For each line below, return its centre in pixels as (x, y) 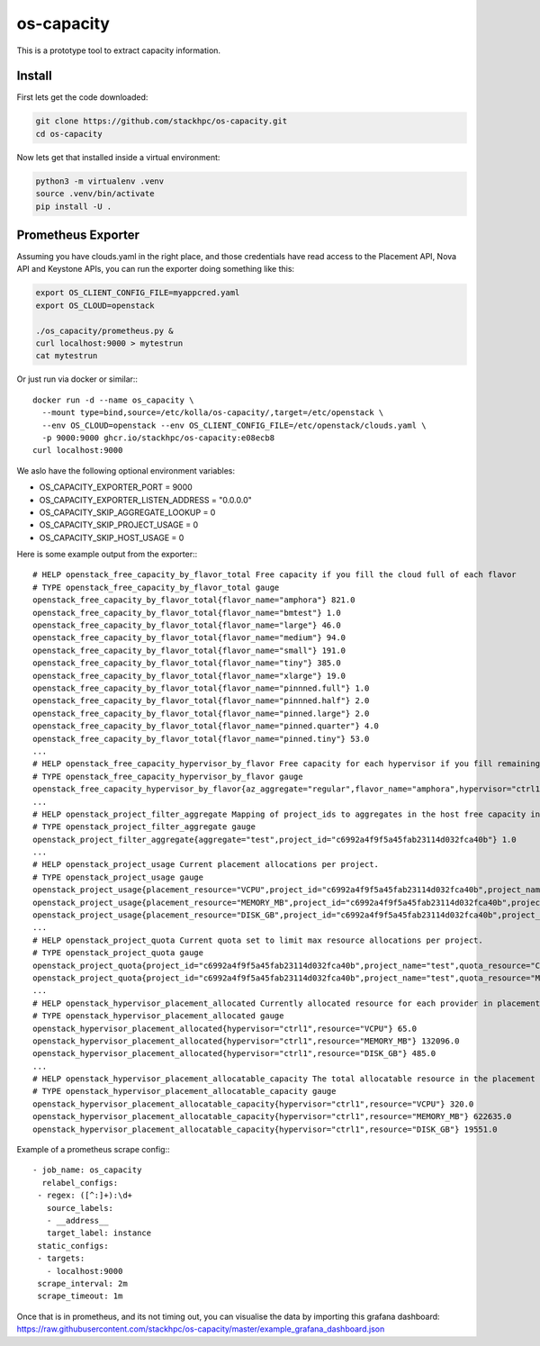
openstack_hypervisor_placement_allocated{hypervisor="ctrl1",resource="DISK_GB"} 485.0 (234, 1054)
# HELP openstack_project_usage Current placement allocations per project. (206, 865)
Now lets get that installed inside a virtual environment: (118, 157)
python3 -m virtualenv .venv (100, 181)
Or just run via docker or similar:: (77, 379)
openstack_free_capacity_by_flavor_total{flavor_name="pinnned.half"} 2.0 (201, 701)
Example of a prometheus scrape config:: (93, 1150)
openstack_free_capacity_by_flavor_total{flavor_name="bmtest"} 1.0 (187, 613)
